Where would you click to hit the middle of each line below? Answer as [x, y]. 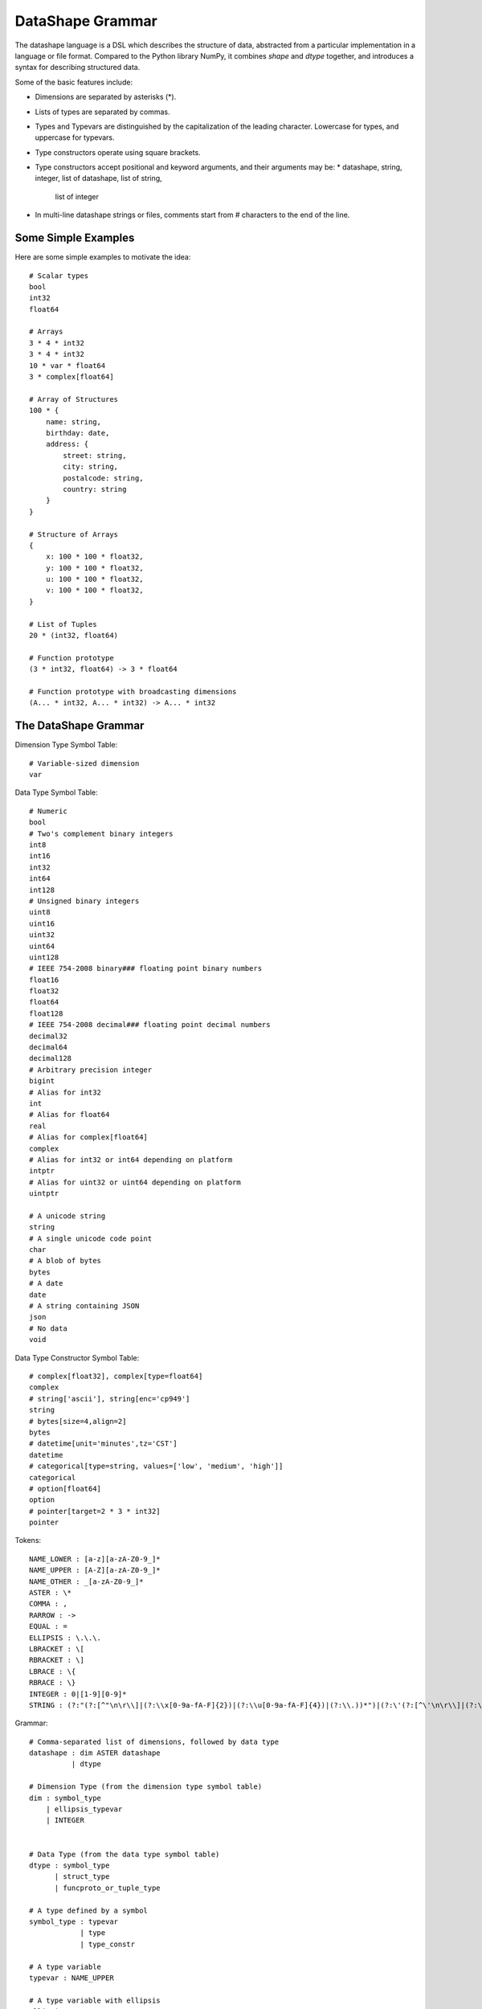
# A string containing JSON [84, 1306]
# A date [46, 1283]
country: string [95, 489]
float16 [44, 980]
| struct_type [82, 1877]
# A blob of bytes [65, 1261]
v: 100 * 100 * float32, [94, 590]
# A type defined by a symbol [89, 1910]
